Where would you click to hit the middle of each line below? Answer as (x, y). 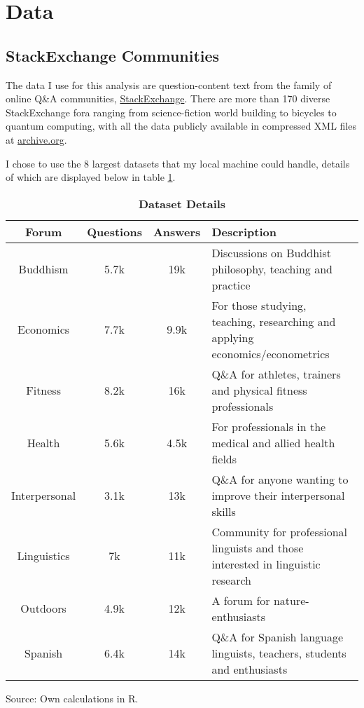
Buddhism (43, 268)
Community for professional (279, 531)
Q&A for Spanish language (278, 636)
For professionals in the (269, 426)
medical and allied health (273, 442)
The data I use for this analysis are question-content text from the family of (169, 84)
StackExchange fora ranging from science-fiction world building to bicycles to (171, 112)
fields (224, 458)
